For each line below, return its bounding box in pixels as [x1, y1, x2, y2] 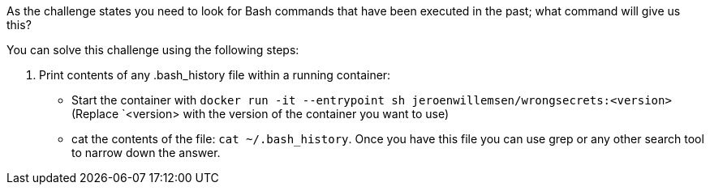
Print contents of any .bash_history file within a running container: [39, 68, 391, 82]
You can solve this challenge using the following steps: [6, 43, 299, 57]
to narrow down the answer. [71, 146, 221, 159]
